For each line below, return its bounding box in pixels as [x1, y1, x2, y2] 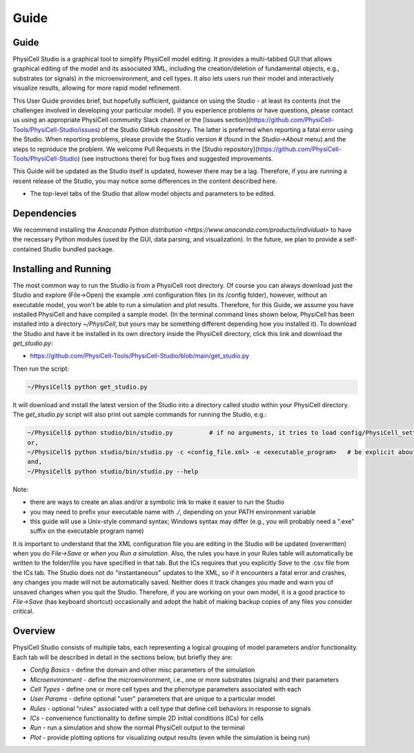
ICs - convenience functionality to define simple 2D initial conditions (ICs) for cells [30, 714, 264, 723]
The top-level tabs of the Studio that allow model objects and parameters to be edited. [30, 190, 275, 198]
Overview [12, 625, 56, 637]
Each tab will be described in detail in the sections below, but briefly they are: [12, 653, 233, 661]
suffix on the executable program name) [30, 527, 144, 535]
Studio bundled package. [42, 245, 115, 253]
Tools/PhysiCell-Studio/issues [12, 125, 99, 134]
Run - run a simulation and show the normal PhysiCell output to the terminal [30, 723, 245, 732]
